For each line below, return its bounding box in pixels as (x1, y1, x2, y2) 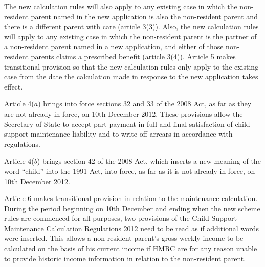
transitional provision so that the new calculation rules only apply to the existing (4, 61, 259, 72)
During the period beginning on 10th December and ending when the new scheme (4, 203, 260, 213)
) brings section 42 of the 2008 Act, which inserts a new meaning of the (37, 155, 261, 166)
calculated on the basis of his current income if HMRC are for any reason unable (4, 243, 257, 254)
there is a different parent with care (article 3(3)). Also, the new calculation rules (4, 21, 259, 32)
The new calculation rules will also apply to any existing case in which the (4, 1, 237, 11)
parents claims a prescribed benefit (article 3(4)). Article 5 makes (31, 51, 236, 61)
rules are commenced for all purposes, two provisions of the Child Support (4, 213, 237, 224)
